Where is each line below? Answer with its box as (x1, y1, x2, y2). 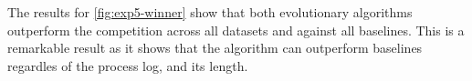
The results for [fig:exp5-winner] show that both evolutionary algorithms (7, 3, 413, 21)
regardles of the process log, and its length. (7, 56, 248, 75)
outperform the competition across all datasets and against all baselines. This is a (7, 20, 465, 39)
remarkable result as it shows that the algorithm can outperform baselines (7, 38, 423, 57)
